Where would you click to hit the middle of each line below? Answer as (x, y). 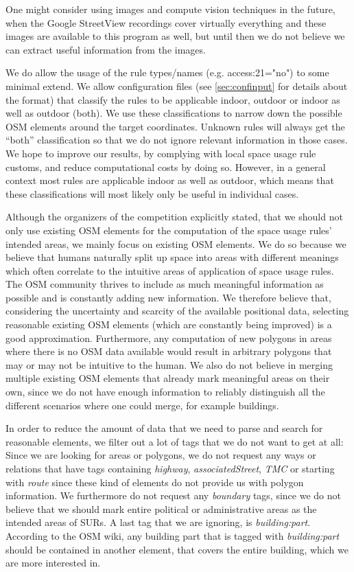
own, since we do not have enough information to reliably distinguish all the (165, 392)
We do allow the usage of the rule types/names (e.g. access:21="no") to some (167, 72)
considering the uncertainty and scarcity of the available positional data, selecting (177, 311)
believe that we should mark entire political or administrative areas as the (161, 508)
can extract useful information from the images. (106, 49)
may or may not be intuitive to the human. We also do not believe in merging (169, 364)
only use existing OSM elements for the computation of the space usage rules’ (169, 230)
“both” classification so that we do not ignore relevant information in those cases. (177, 140)
